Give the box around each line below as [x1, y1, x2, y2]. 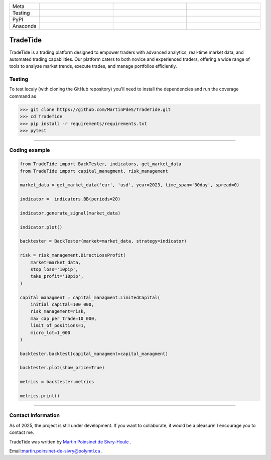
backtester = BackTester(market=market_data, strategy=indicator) [20, 239, 187, 244]
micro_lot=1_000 [30, 329, 70, 335]
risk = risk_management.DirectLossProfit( [20, 253, 126, 258]
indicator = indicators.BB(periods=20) [20, 196, 120, 202]
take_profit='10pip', [30, 274, 84, 279]
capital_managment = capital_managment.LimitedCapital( [20, 294, 161, 300]
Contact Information [9, 412, 60, 419]
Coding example [9, 147, 50, 154]
